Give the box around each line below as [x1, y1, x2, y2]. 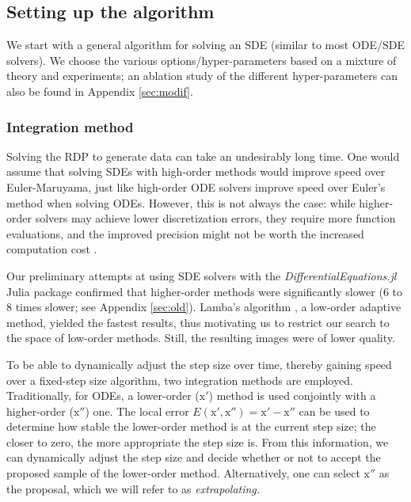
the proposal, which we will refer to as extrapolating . [6, 480, 261, 496]
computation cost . [6, 241, 97, 257]
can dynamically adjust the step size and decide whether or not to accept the [6, 449, 381, 466]
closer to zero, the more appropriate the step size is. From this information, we [6, 433, 389, 450]
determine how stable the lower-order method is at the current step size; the [6, 418, 376, 435]
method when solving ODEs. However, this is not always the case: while [6, 194, 356, 211]
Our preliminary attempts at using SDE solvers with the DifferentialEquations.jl [6, 267, 397, 283]
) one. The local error [85, 402, 189, 419]
